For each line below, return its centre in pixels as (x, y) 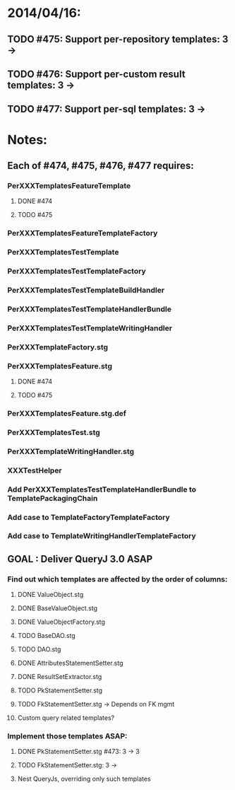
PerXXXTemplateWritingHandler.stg (71, 451)
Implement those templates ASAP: (67, 736)
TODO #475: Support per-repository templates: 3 (118, 39)
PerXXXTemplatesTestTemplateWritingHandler (90, 328)
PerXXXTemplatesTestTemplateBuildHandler (86, 290)
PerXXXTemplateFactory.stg (58, 347)
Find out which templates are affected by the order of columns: (117, 579)
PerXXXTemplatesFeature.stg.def (67, 413)
